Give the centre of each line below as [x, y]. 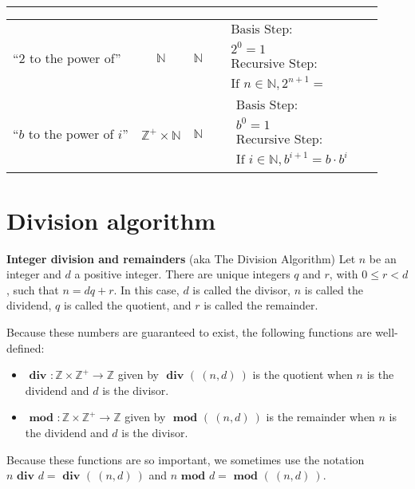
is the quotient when [302, 375]
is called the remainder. [261, 305]
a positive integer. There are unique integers [182, 274]
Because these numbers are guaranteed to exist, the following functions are [189, 331]
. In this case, [146, 289]
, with [344, 274]
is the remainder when [320, 417]
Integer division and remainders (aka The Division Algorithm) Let [181, 258]
